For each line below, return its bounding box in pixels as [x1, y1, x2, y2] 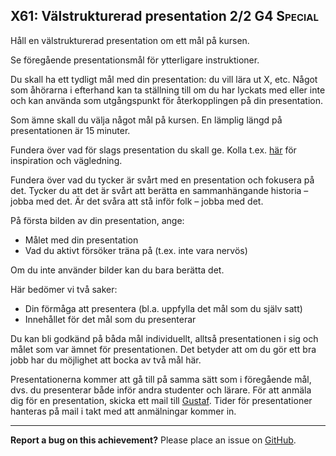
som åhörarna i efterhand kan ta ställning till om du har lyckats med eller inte [10, 84, 326, 96]
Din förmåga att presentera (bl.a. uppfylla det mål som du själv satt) [24, 302, 303, 314]
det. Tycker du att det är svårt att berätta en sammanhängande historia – [10, 184, 309, 196]
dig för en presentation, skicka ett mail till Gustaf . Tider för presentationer [10, 394, 313, 406]
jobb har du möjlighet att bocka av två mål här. [10, 354, 202, 366]
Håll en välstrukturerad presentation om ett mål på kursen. [10, 34, 250, 46]
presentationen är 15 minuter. [10, 124, 131, 136]
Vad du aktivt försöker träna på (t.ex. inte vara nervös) [24, 244, 248, 256]
